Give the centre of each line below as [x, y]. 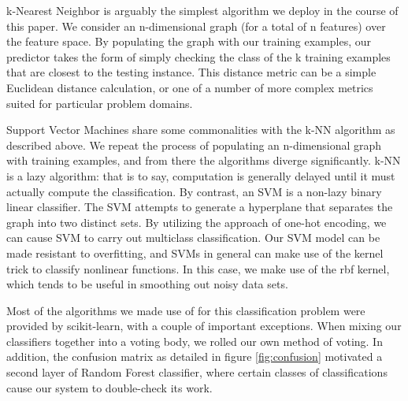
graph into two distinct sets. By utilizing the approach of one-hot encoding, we [197, 222]
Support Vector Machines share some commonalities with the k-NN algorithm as [201, 130]
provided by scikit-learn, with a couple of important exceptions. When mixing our [204, 326]
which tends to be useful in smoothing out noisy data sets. [147, 284]
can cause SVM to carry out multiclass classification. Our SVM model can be [193, 238]
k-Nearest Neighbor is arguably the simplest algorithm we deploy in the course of [202, 10]
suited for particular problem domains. [100, 103]
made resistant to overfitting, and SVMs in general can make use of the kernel [195, 252]
